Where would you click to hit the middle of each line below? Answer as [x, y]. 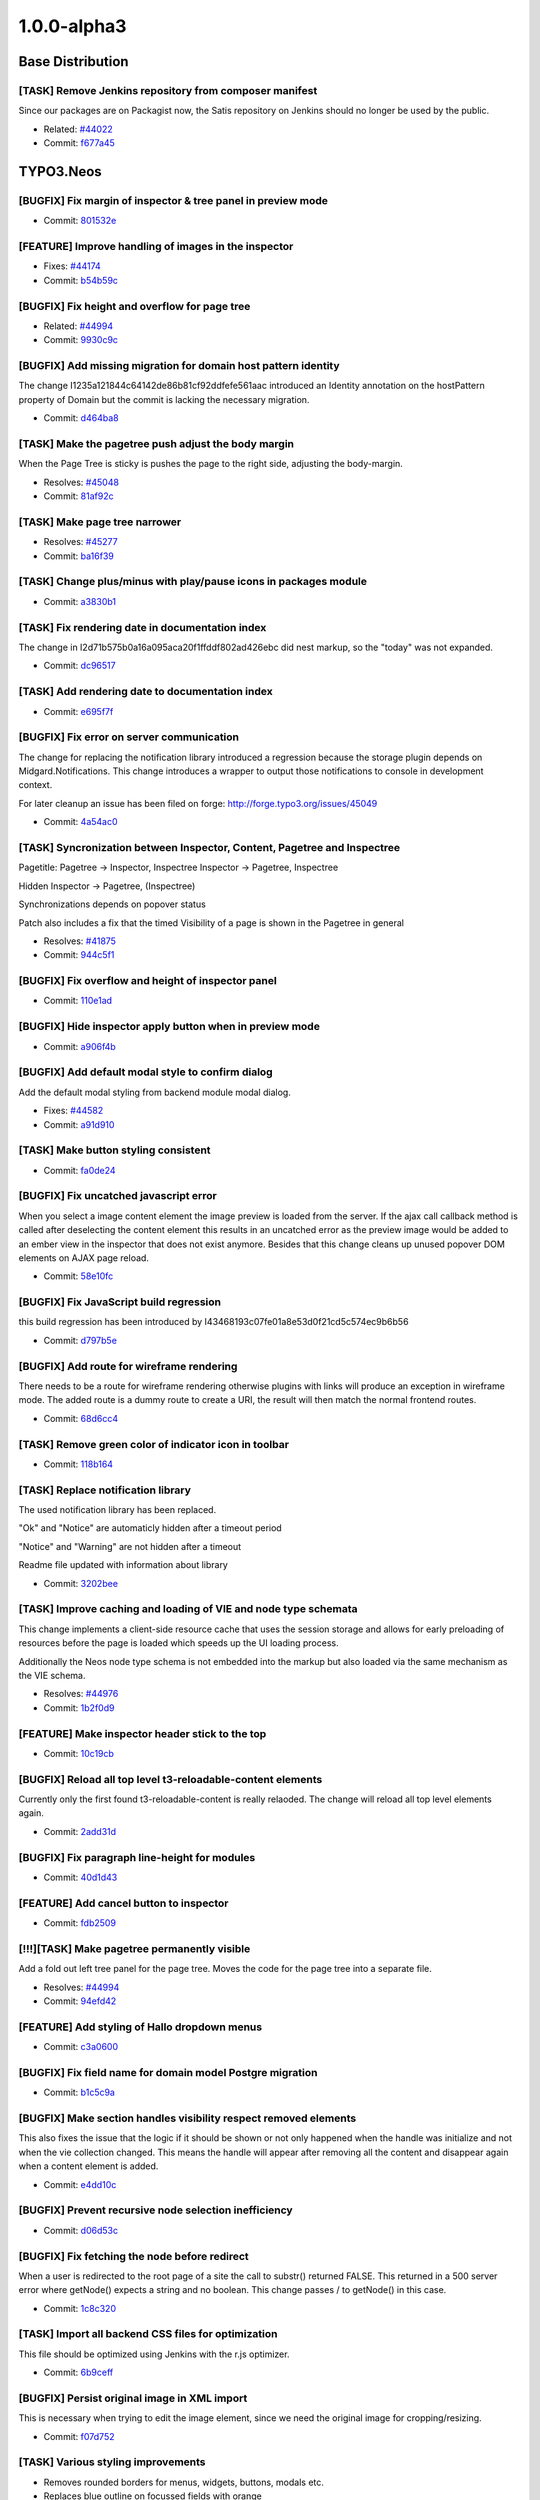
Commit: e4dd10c [80, 2184]
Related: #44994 [78, 326]
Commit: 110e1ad [78, 1001]
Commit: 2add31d [80, 1831]
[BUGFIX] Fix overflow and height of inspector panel [147, 981]
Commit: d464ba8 [81, 418]
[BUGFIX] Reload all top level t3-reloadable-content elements [170, 1779]
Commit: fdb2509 [80, 1923]
